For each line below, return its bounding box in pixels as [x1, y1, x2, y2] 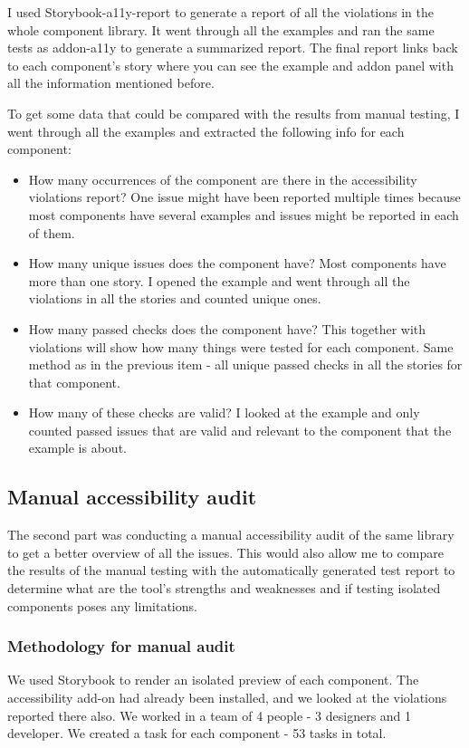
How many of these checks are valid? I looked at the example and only [28, 403, 420, 422]
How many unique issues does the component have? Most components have [28, 254, 446, 273]
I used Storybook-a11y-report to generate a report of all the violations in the [7, 3, 434, 21]
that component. [28, 372, 120, 391]
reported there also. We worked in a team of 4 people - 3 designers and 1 [7, 705, 412, 724]
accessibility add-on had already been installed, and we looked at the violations [7, 688, 447, 707]
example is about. [28, 438, 127, 457]
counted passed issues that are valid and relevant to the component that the [28, 420, 452, 439]
